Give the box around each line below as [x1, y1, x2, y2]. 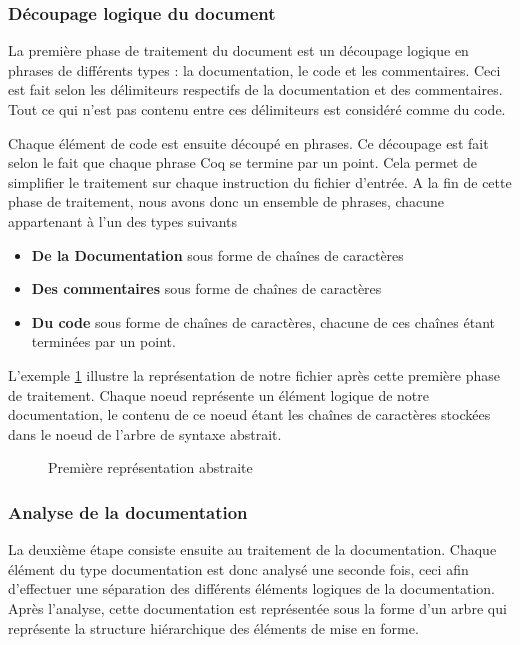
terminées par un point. [31, 331, 176, 352]
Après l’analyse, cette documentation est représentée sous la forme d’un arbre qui [8, 597, 507, 618]
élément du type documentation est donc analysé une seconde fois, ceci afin [8, 558, 469, 579]
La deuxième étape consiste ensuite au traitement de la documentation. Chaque [8, 539, 497, 560]
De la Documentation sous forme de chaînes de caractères [31, 244, 404, 265]
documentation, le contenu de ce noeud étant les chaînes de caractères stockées [8, 404, 491, 425]
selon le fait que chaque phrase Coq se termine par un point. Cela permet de [8, 152, 477, 173]
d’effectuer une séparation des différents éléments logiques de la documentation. [8, 578, 495, 599]
